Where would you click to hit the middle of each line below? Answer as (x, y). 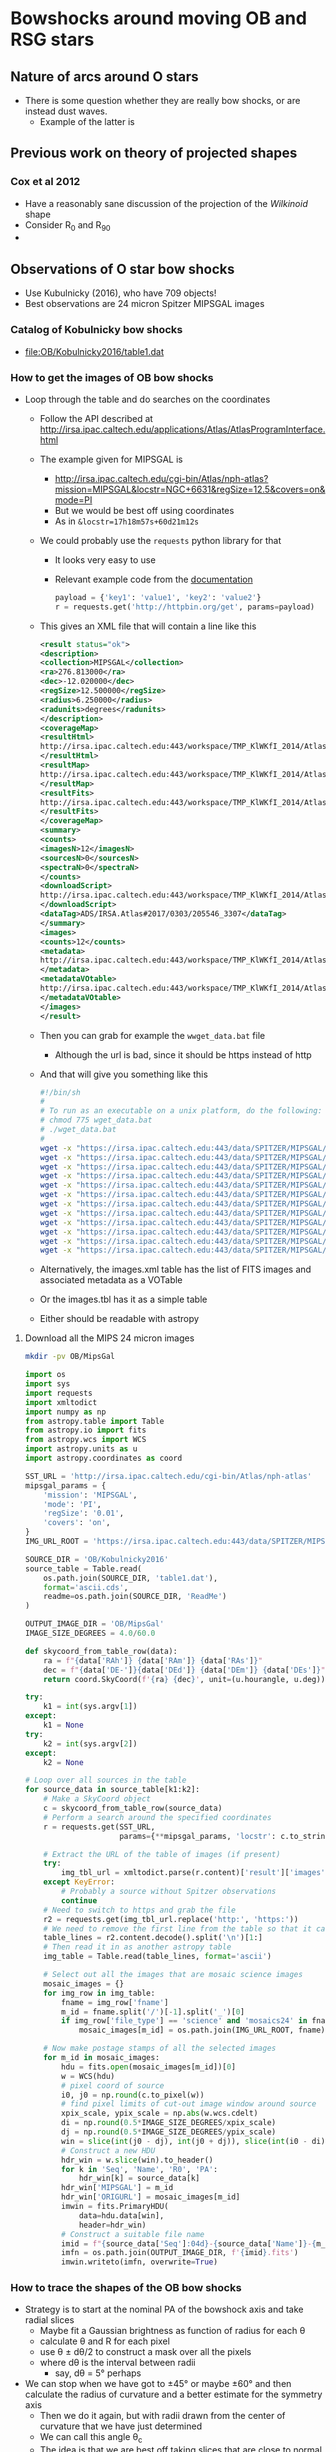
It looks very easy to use (105, 559)
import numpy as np (65, 1412)
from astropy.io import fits (85, 1430)
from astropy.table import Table (94, 1421)
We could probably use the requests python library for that (160, 540)
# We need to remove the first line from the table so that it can (186, 1928)
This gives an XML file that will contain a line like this (148, 626)
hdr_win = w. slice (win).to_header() (137, 2160)
